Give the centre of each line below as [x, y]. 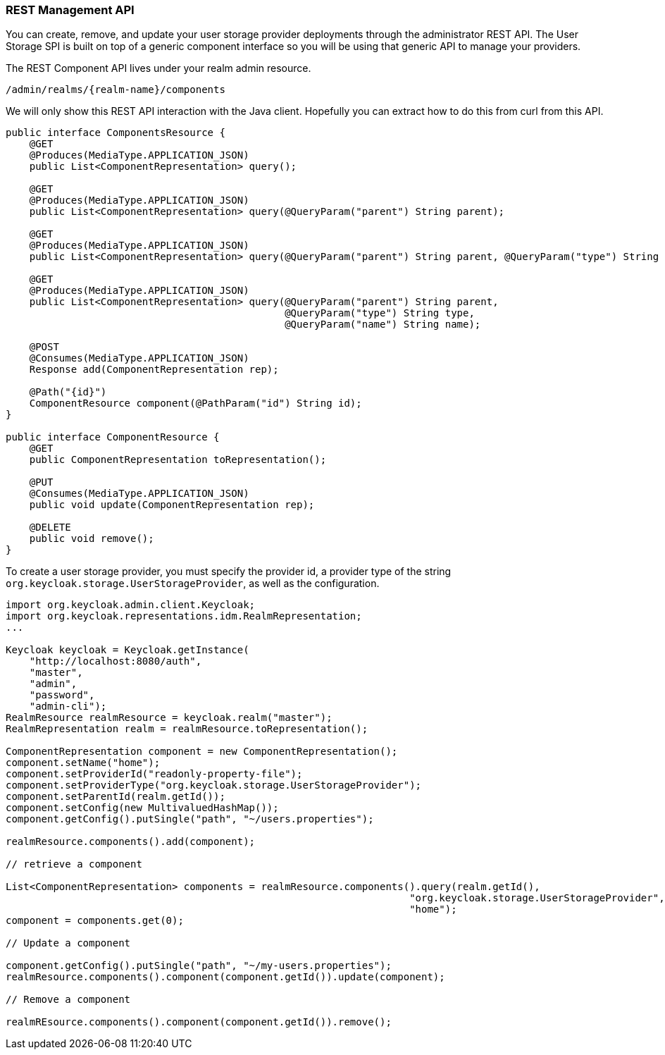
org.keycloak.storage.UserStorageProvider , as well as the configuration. [193, 584]
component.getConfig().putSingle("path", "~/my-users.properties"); [199, 966]
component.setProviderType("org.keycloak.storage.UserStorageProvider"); [214, 785]
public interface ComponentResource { [113, 437]
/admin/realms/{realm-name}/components [116, 90]
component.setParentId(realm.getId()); [116, 797]
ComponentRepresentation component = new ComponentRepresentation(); [202, 752]
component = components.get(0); [95, 921]
